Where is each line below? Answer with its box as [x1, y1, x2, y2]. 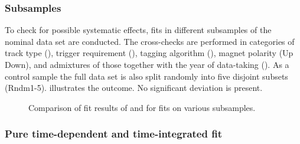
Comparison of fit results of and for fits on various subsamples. [28, 101, 256, 113]
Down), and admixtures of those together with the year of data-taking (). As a [5, 58, 289, 70]
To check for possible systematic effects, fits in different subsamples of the [5, 24, 272, 36]
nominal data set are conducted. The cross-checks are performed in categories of [5, 35, 295, 47]
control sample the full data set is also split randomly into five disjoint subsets [5, 70, 288, 82]
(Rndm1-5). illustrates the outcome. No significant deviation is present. [5, 81, 263, 94]
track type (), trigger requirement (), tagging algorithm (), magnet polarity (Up [5, 47, 294, 59]
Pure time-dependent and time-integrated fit [5, 126, 222, 141]
